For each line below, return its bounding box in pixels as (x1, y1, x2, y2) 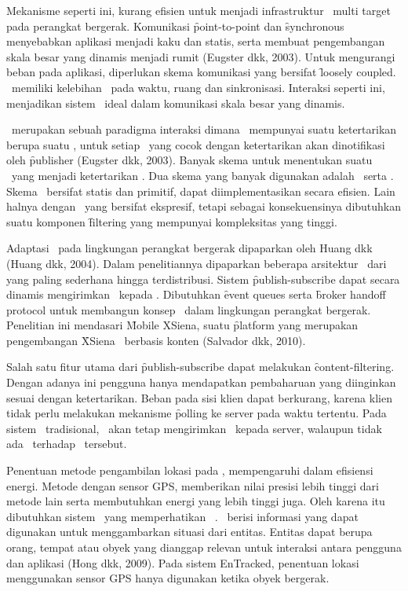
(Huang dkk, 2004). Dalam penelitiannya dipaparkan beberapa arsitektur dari (6, 255, 387, 271)
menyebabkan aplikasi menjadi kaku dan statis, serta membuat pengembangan (6, 33, 385, 50)
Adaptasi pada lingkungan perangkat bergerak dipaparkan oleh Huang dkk (6, 240, 373, 256)
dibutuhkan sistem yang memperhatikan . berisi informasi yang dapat (6, 508, 359, 524)
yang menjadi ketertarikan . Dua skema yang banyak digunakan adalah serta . (11, 167, 394, 183)
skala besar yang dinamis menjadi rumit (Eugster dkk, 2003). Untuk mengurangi (6, 48, 395, 64)
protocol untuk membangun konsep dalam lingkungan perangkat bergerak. (6, 301, 371, 318)
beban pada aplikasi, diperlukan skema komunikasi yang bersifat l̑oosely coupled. (6, 64, 396, 80)
